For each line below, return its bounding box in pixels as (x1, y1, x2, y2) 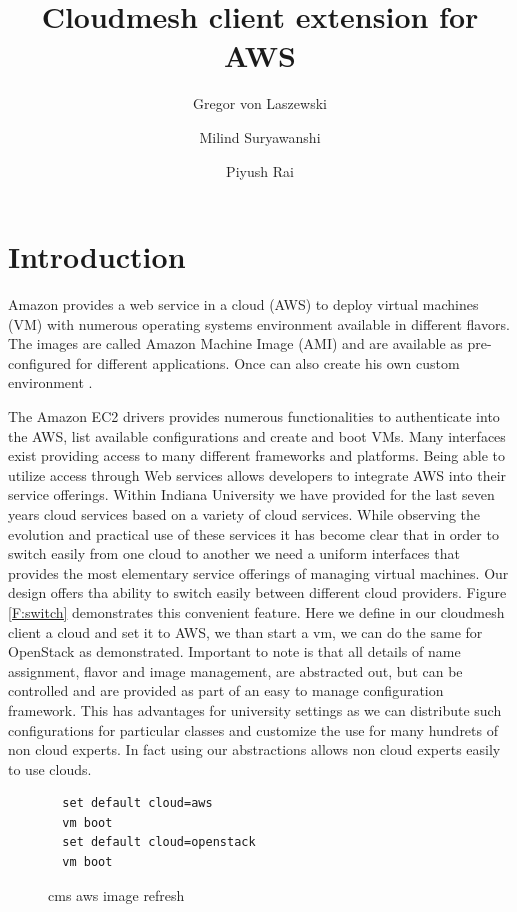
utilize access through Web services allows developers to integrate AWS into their (8, 464, 507, 485)
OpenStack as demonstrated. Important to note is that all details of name (8, 641, 461, 662)
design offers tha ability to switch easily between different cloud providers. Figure (8, 582, 507, 603)
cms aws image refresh (48, 884, 185, 905)
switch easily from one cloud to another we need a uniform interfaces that (8, 543, 460, 564)
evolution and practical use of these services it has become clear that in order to (8, 523, 499, 544)
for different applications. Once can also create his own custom (75, 352, 460, 373)
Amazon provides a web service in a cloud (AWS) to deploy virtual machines (8, 294, 479, 315)
